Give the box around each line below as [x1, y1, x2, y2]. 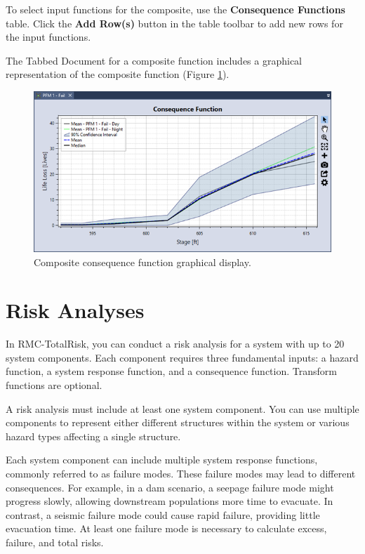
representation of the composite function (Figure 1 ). [6, 67, 230, 81]
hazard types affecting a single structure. [6, 428, 181, 443]
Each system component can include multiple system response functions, [6, 452, 318, 467]
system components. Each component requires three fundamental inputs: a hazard [6, 350, 359, 364]
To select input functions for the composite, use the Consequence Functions [6, 2, 345, 16]
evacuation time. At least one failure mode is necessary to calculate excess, [6, 521, 327, 536]
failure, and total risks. [6, 534, 104, 549]
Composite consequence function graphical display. [34, 254, 251, 269]
